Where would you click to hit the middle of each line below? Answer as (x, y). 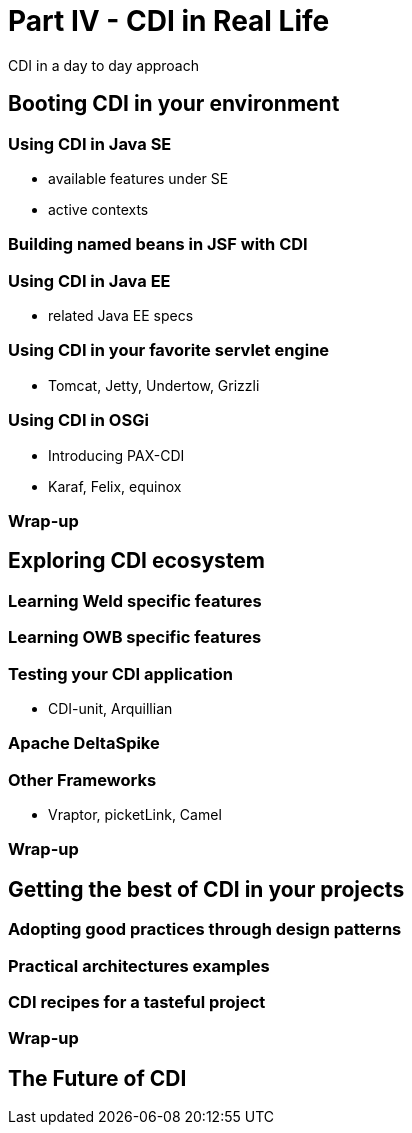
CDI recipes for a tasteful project (137, 1002)
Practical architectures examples (139, 965)
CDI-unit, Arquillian (110, 708)
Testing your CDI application (120, 673)
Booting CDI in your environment (174, 104)
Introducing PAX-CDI (116, 455)
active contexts (98, 209)
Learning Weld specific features (135, 600)
